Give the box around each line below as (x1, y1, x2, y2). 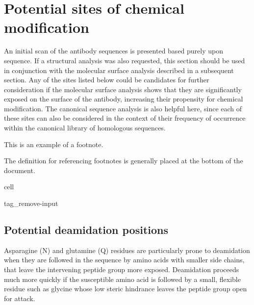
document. (4, 165, 35, 175)
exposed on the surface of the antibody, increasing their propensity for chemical (4, 94, 243, 104)
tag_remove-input (4, 198, 58, 208)
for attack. (4, 293, 35, 303)
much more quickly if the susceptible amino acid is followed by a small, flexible (4, 274, 241, 284)
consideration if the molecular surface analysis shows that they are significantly (4, 84, 242, 94)
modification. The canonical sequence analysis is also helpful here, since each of (4, 103, 242, 113)
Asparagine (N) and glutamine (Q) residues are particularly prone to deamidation (4, 245, 250, 255)
